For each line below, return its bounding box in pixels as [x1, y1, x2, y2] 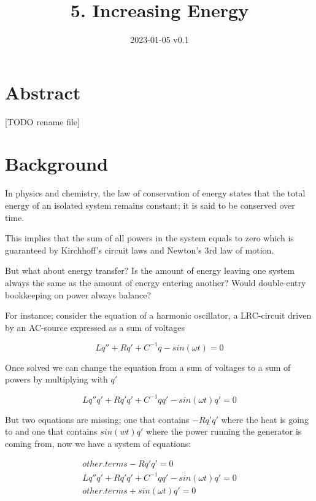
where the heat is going [221, 413, 309, 425]
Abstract [5, 79, 81, 104]
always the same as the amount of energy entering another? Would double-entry [5, 276, 306, 289]
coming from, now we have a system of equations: [5, 437, 191, 449]
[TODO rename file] [5, 115, 80, 128]
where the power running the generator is [145, 425, 302, 438]
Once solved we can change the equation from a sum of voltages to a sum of [5, 360, 291, 373]
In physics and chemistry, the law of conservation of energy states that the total [5, 187, 306, 200]
